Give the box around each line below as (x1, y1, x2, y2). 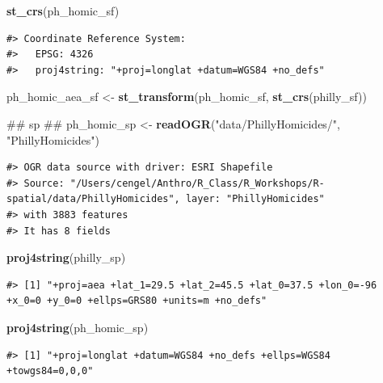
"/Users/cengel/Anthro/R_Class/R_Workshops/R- (69, 177, 325, 189)
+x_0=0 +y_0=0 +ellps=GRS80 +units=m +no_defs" (6, 295, 267, 307)
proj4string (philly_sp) (6, 249, 126, 266)
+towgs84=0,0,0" (6, 365, 94, 377)
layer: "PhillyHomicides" (185, 193, 325, 205)
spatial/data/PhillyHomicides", (6, 193, 180, 205)
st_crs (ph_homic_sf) (6, 2, 120, 19)
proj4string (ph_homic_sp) (6, 318, 149, 335)
